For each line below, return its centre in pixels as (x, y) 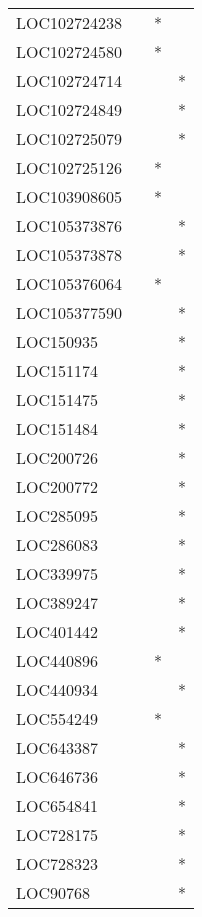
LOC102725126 (69, 167)
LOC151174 (57, 370)
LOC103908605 (69, 196)
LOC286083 (57, 544)
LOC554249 (57, 718)
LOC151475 (57, 399)
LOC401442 (57, 631)
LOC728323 (57, 863)
